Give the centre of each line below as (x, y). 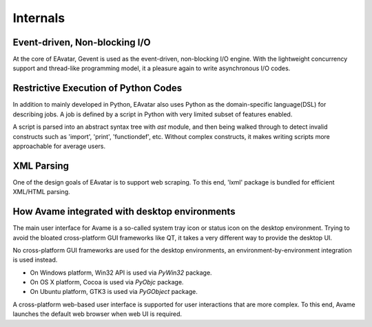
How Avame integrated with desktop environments (124, 212)
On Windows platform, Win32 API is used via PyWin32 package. (121, 273)
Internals (39, 18)
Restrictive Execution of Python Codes (97, 88)
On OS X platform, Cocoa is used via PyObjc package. (107, 282)
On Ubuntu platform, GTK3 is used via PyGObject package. (114, 292)
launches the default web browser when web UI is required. (97, 314)
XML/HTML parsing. (41, 192)
